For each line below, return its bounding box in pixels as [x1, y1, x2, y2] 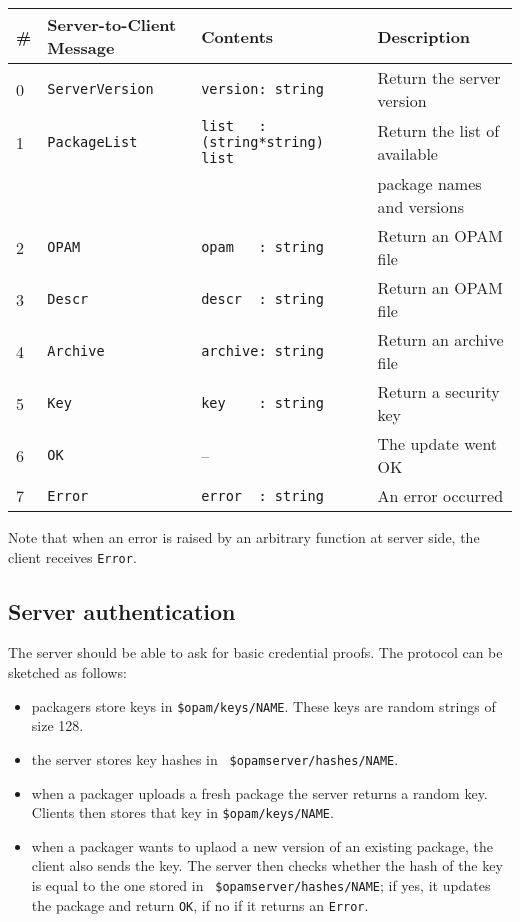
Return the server [377, 66, 501, 89]
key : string [201, 395, 324, 411]
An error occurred [377, 484, 504, 507]
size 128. [31, 715, 84, 736]
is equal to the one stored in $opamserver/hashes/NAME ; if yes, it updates [31, 874, 491, 895]
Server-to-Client [47, 13, 177, 36]
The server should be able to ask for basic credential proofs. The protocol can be [8, 642, 503, 663]
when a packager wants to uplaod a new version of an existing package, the [31, 835, 493, 856]
